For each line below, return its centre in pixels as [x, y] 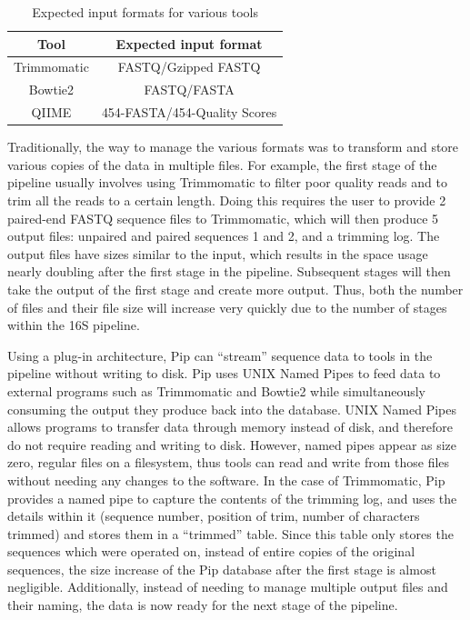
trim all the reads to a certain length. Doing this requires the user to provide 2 [227, 200]
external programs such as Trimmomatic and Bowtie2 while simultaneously [216, 390]
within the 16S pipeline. [74, 325]
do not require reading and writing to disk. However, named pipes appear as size [232, 444]
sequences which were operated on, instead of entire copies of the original [211, 551]
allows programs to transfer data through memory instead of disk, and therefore [230, 427]
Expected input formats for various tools [145, 12]
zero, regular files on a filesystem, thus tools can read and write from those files [229, 462]
